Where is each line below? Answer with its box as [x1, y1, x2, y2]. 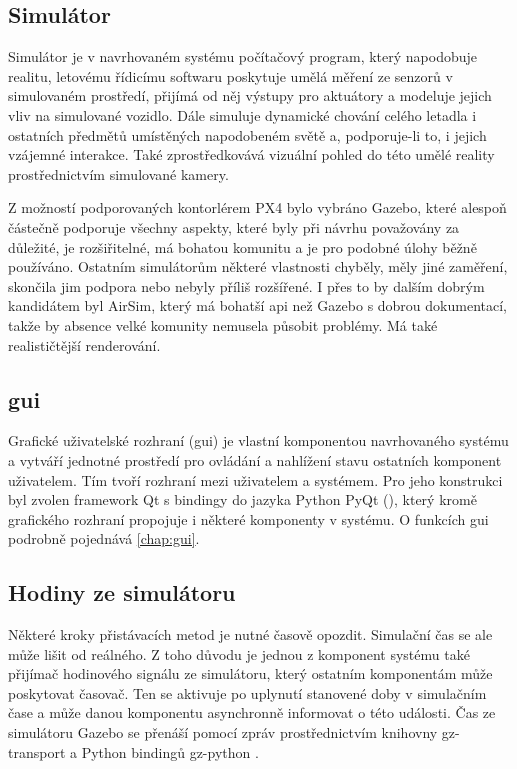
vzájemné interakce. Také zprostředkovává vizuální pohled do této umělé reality [8, 144, 495, 165]
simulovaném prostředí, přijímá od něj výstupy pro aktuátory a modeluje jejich [8, 85, 492, 106]
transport [8, 741, 66, 762]
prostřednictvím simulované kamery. [8, 163, 229, 184]
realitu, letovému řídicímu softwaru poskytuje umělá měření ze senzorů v [8, 65, 453, 86]
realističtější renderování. [8, 334, 161, 355]
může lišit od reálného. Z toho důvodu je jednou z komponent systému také [8, 643, 470, 664]
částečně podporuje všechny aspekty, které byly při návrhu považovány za [8, 216, 460, 237]
